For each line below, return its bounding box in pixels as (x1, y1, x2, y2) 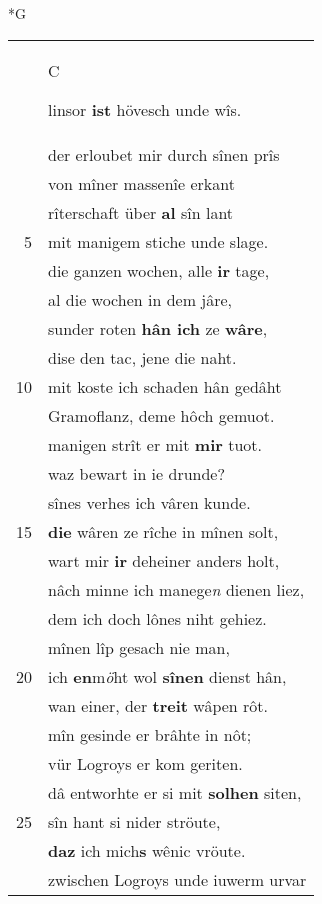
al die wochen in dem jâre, (48, 287, 233, 311)
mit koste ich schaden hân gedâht (48, 374, 282, 398)
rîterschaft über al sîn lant (48, 200, 234, 224)
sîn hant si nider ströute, (48, 809, 221, 833)
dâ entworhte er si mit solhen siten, (48, 780, 302, 804)
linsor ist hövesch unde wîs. (48, 97, 242, 121)
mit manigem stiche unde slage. (48, 229, 269, 253)
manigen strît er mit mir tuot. (48, 432, 263, 456)
